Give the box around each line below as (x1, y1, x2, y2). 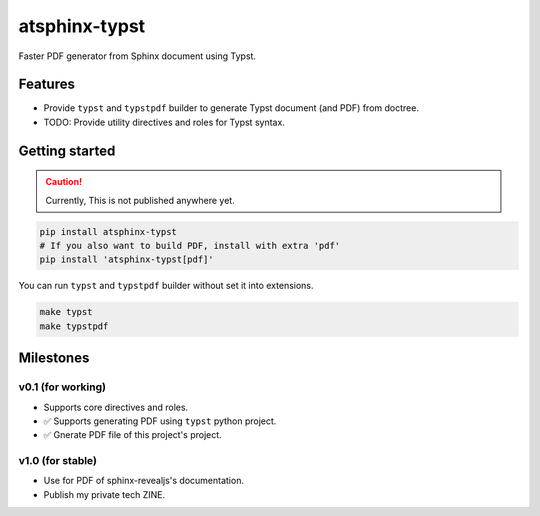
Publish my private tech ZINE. (43, 488, 165, 500)
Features (18, 76, 75, 93)
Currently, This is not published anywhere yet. (45, 194, 235, 206)
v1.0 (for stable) (18, 454, 97, 468)
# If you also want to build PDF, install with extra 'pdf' (39, 240, 341, 252)
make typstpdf (39, 320, 109, 332)
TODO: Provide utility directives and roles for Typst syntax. (43, 116, 285, 128)
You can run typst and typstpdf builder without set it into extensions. (18, 280, 314, 292)
